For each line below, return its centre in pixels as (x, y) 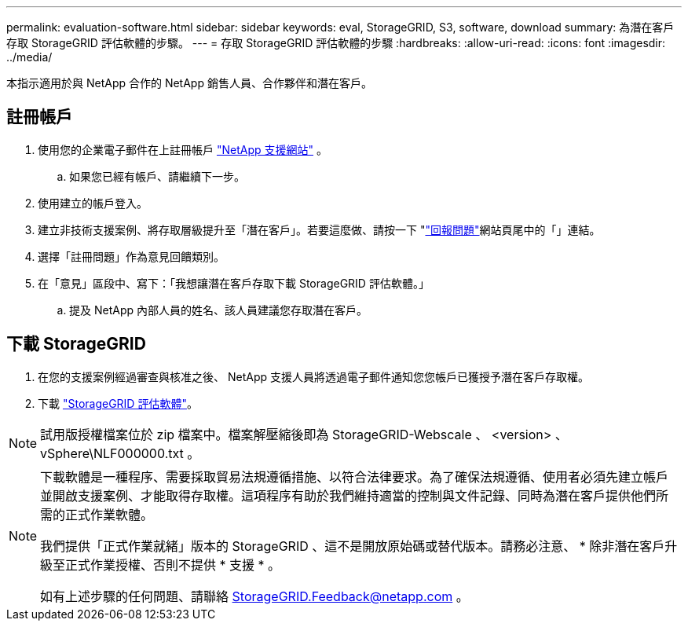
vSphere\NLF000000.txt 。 (120, 453)
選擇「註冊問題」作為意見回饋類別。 (131, 256)
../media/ (29, 57)
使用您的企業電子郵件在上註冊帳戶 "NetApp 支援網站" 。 (183, 149)
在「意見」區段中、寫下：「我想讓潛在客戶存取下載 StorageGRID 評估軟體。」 (234, 283)
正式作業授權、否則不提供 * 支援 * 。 (173, 565)
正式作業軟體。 (110, 514)
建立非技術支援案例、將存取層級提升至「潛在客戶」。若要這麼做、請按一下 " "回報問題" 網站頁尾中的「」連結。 (319, 229)
